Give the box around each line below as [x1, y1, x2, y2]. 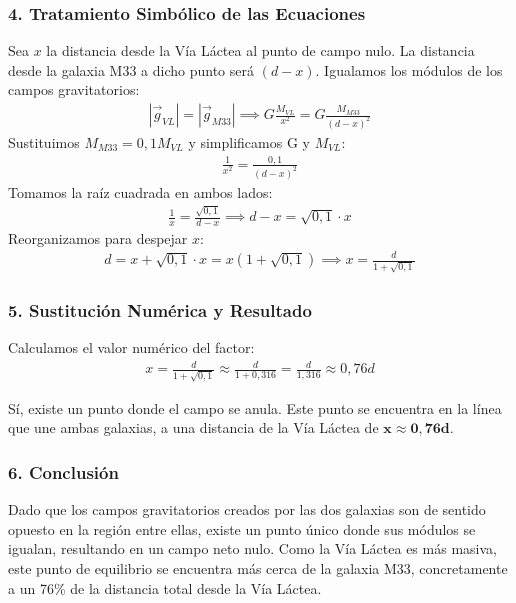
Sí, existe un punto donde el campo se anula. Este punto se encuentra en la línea [8, 397, 502, 418]
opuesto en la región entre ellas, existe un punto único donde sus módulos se [8, 518, 476, 539]
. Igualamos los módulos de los [315, 59, 503, 80]
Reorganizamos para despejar [8, 227, 188, 248]
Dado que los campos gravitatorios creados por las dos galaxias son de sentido [8, 499, 486, 520]
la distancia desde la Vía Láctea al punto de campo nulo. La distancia [46, 40, 475, 61]
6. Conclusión [8, 459, 119, 484]
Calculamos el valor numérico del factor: [8, 336, 255, 357]
